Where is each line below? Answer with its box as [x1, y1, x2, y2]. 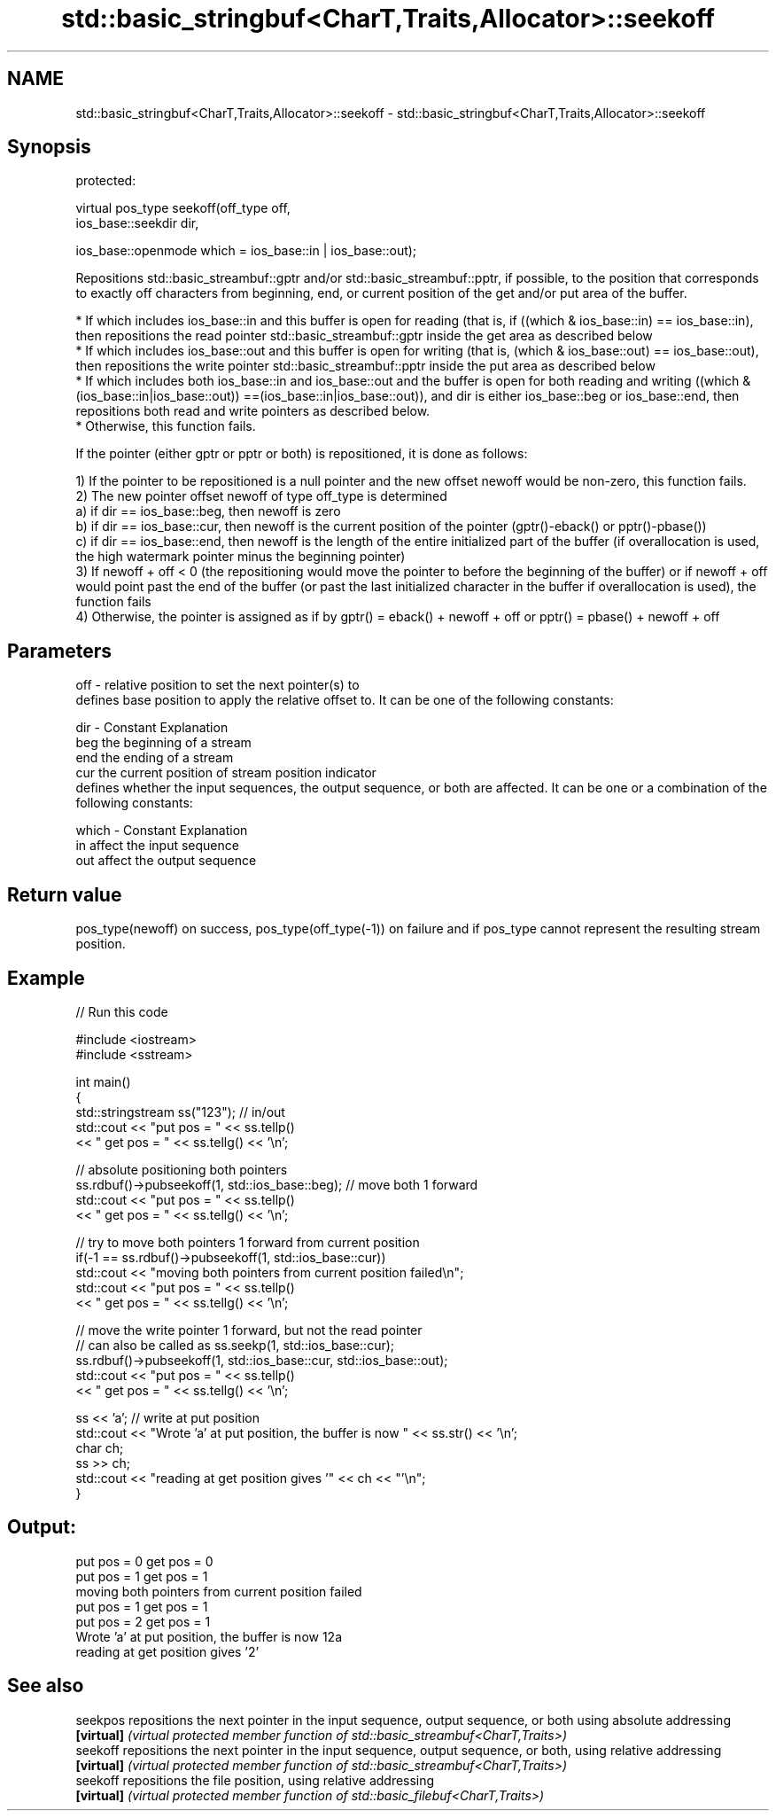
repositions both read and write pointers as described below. [75, 403, 431, 419]
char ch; [75, 1440, 124, 1455]
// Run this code [75, 1003, 168, 1019]
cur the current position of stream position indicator [75, 765, 376, 781]
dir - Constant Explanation [75, 720, 229, 736]
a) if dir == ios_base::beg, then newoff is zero [75, 503, 341, 519]
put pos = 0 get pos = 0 [75, 1553, 213, 1569]
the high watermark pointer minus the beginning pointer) [75, 549, 406, 565]
